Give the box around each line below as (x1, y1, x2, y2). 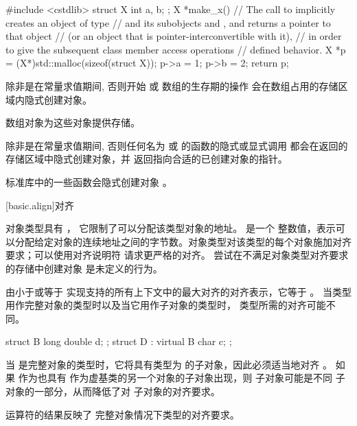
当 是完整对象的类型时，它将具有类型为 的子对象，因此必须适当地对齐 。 (5, 357, 332, 371)
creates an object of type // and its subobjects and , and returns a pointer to (5, 15, 331, 29)
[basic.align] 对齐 (5, 198, 74, 212)
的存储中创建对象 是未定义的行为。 (5, 261, 163, 275)
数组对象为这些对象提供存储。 (5, 115, 140, 130)
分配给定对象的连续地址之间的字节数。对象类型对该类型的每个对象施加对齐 (14, 234, 352, 248)
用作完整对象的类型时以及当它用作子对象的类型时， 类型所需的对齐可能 (5, 298, 326, 312)
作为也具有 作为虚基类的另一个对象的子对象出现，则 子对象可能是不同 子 (18, 370, 345, 385)
